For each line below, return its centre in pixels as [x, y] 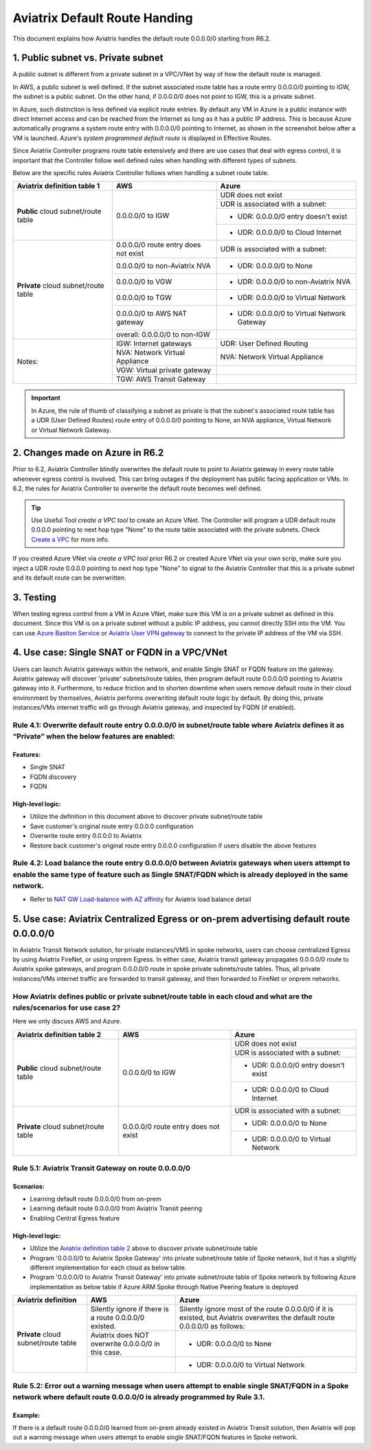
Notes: [27, 361]
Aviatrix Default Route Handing [103, 18]
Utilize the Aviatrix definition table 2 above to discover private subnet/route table [144, 1248]
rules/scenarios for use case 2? [67, 1008]
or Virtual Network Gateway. [71, 430]
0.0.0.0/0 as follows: [212, 1326]
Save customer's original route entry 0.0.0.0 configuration [112, 826]
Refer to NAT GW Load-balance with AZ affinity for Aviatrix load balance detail [140, 899]
